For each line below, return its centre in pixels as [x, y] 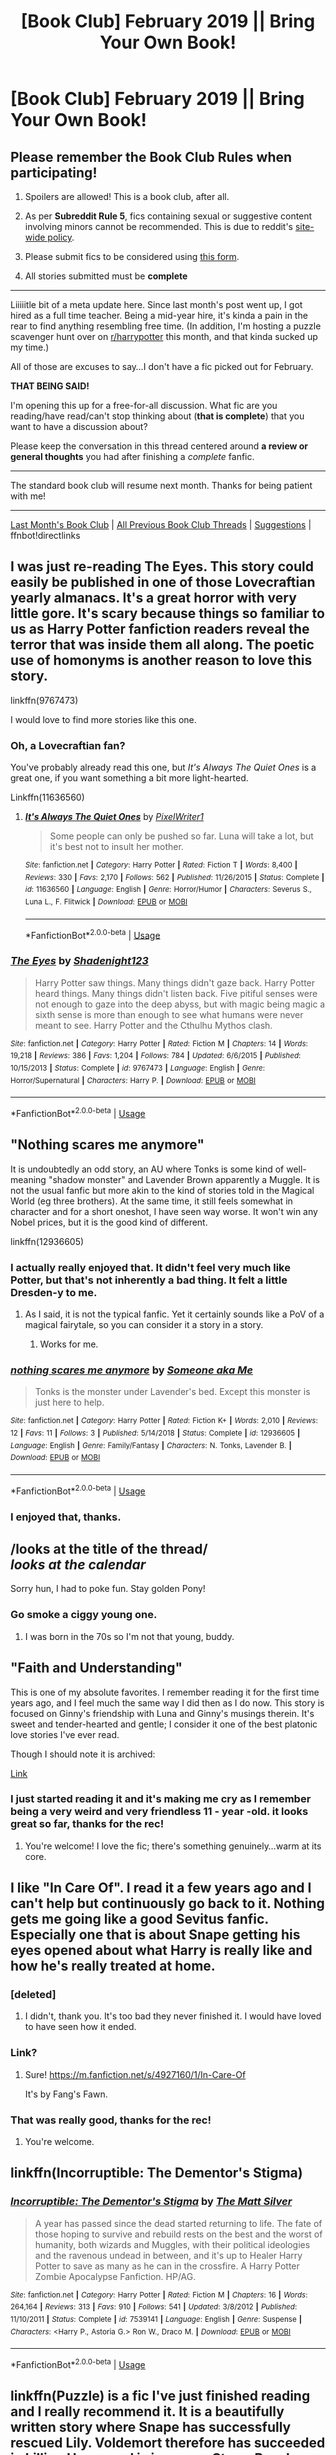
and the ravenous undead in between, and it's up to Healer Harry [168, 2255]
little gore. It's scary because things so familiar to [167, 613]
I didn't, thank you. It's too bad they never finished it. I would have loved [173, 2016]
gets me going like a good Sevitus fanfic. [139, 1919]
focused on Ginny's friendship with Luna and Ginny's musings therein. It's [162, 1713]
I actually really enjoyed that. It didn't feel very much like [150, 1267]
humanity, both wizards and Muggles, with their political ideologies [172, 2244]
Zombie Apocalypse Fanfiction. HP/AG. [115, 2276]
